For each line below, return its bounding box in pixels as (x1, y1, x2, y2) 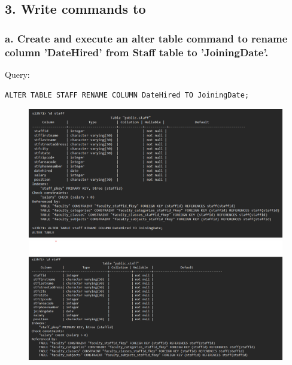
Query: (5, 68, 30, 80)
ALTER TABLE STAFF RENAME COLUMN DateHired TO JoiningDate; (5, 90, 250, 99)
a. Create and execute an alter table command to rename (5, 31, 288, 45)
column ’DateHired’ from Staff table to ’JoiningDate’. (5, 44, 269, 59)
